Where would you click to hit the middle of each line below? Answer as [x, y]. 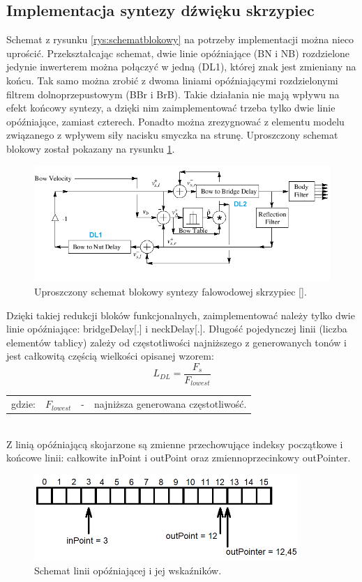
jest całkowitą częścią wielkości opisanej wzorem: [110, 356]
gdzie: [23, 404]
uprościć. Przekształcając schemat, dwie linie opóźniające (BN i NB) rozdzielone [178, 53]
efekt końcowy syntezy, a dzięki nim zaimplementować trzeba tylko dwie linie [171, 108]
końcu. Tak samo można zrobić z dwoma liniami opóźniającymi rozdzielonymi [172, 80]
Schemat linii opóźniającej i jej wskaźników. [128, 570]
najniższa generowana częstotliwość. [170, 404]
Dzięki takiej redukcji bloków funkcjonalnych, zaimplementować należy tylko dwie [181, 315]
